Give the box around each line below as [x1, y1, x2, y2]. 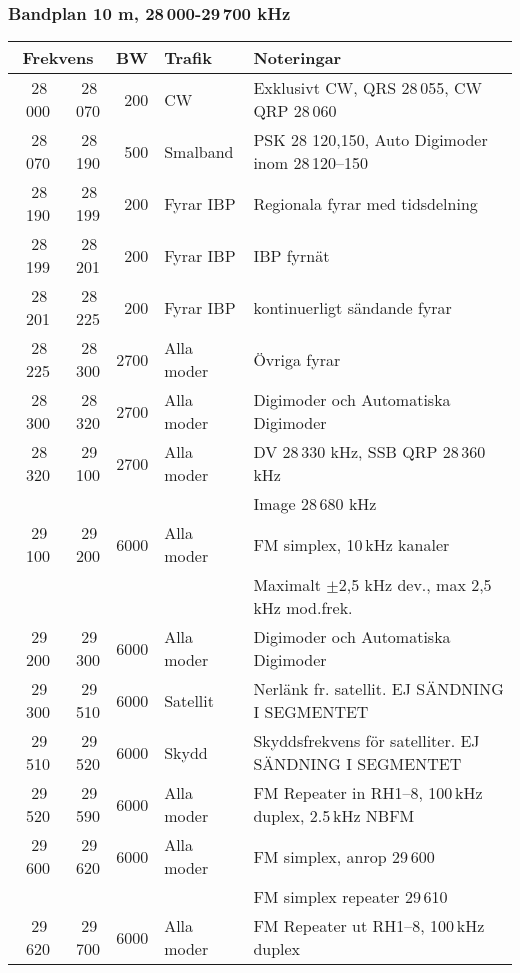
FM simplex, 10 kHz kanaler [253, 532, 450, 556]
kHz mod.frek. [253, 596, 353, 620]
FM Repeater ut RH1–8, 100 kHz [253, 914, 485, 938]
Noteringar [253, 46, 342, 70]
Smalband [164, 139, 234, 163]
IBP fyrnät [253, 243, 330, 267]
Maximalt [253, 573, 321, 597]
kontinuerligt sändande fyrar [253, 295, 452, 319]
